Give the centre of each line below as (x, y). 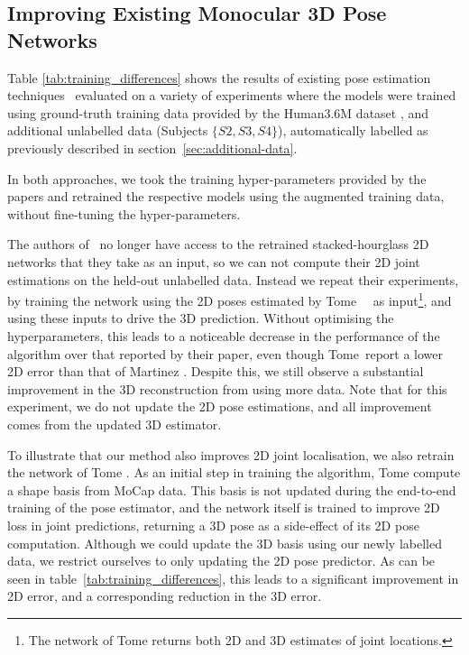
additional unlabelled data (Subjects (108, 130)
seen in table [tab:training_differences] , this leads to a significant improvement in (233, 578)
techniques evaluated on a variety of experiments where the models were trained (232, 95)
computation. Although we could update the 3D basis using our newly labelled (225, 543)
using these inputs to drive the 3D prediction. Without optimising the (201, 318)
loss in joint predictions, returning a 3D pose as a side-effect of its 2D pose (213, 525)
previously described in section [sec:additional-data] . (152, 148)
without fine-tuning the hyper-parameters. (124, 213)
